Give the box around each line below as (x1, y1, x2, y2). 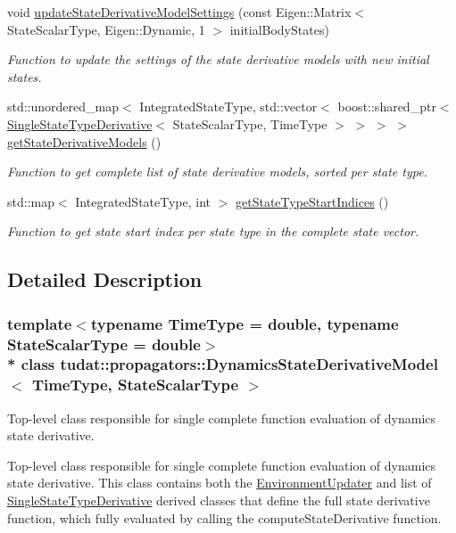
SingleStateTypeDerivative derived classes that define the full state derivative (7, 491, 430, 510)
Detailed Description (7, 266, 203, 293)
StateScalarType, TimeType (172, 114, 327, 133)
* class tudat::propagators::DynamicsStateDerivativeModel (7, 353, 438, 375)
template (7, 312, 72, 334)
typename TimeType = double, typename (90, 312, 399, 334)
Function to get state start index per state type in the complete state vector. (7, 222, 419, 241)
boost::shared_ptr (337, 97, 436, 116)
